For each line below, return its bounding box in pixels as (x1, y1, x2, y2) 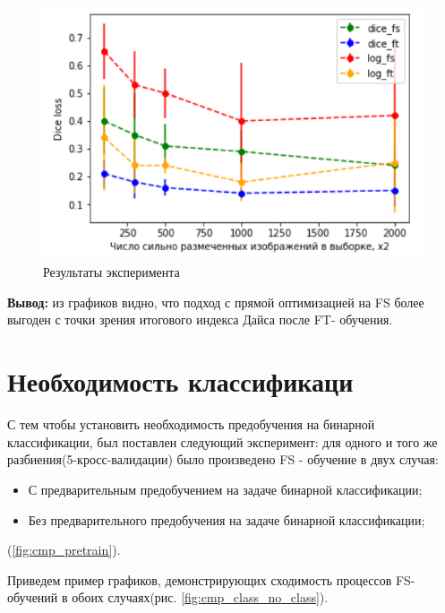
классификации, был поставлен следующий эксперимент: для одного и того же (7, 432, 438, 451)
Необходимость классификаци (7, 363, 354, 400)
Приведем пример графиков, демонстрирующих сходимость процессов (7, 570, 392, 589)
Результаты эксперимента (43, 263, 180, 281)
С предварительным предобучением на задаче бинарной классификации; (28, 479, 423, 498)
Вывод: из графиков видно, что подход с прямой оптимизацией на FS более (7, 292, 424, 311)
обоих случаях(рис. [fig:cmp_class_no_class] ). (72, 588, 329, 607)
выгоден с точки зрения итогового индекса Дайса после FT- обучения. (7, 310, 393, 329)
